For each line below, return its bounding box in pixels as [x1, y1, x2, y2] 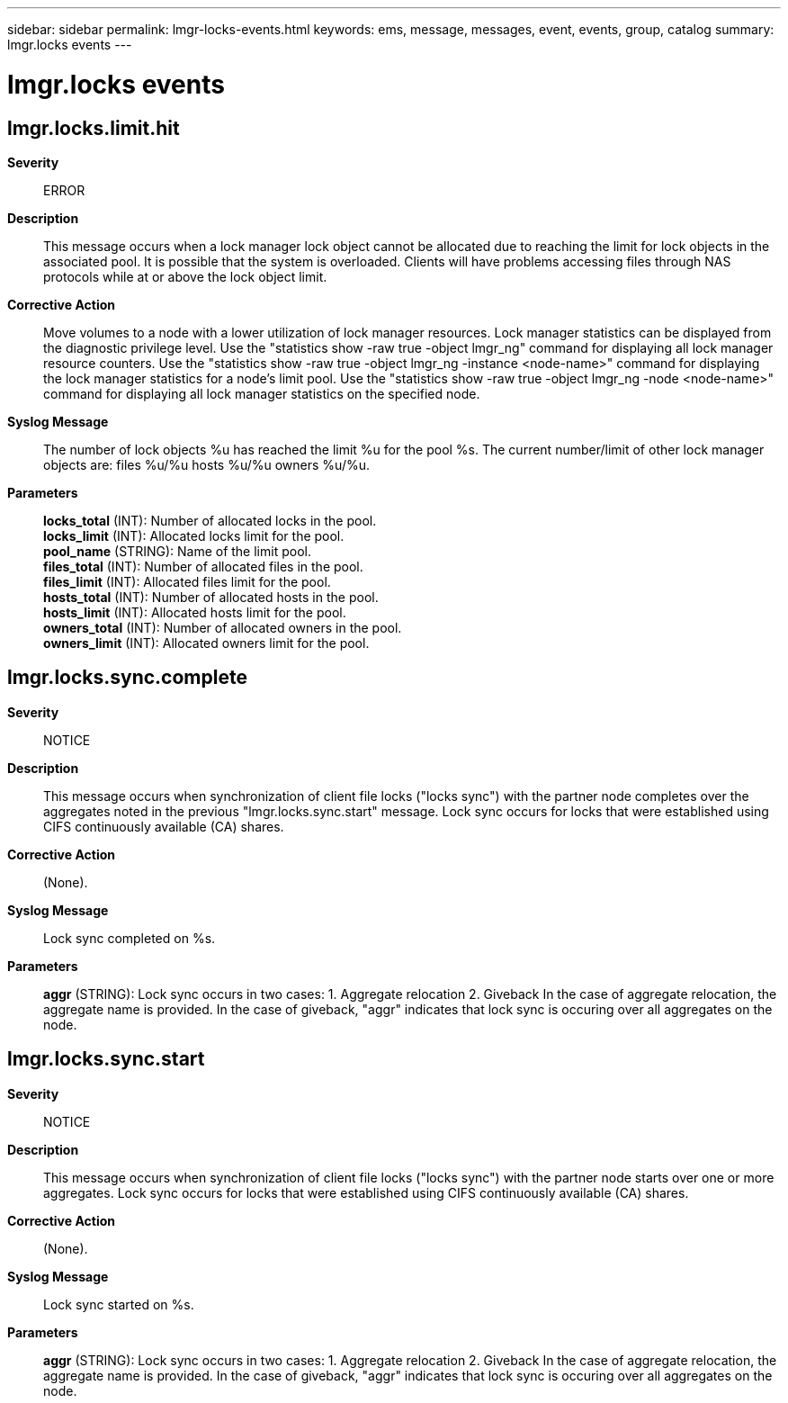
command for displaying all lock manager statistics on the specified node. [43, 385, 480, 401]
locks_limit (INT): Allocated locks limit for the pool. [43, 527, 345, 544]
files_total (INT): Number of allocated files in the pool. [43, 558, 363, 574]
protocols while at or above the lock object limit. [43, 268, 327, 284]
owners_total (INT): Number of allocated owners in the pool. [43, 619, 402, 635]
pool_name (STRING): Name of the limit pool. [43, 543, 311, 559]
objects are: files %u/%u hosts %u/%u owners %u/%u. [43, 456, 371, 472]
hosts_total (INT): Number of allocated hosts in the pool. [43, 589, 379, 605]
